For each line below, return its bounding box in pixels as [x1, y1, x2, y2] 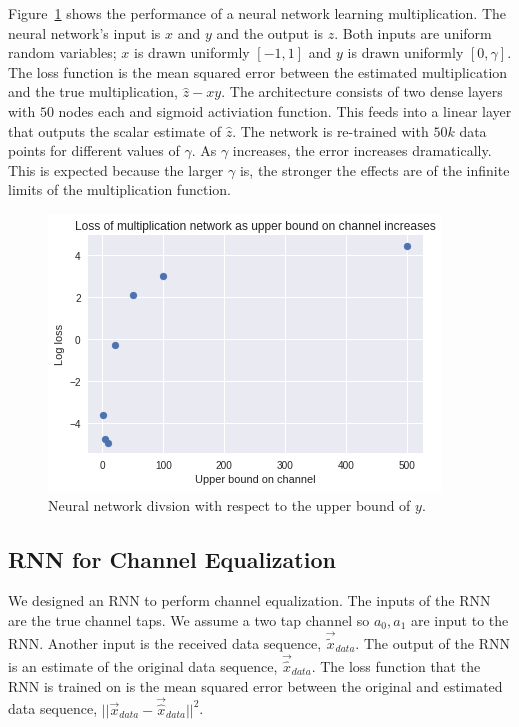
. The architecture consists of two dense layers [221, 81, 503, 102]
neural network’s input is [8, 22, 161, 43]
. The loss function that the [311, 655, 481, 676]
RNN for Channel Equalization [8, 543, 336, 574]
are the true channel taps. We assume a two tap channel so [8, 609, 370, 630]
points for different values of [8, 140, 180, 161]
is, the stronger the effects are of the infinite [239, 159, 510, 180]
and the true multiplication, [8, 81, 179, 102]
